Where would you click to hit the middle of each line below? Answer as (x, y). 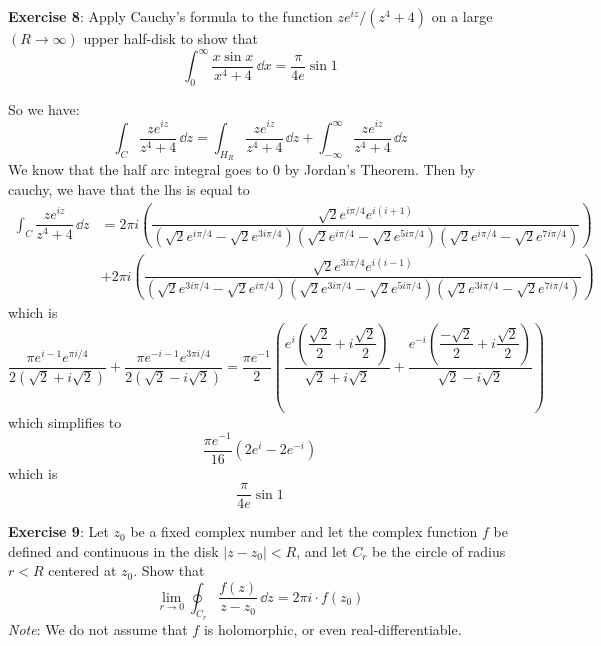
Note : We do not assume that (98, 628)
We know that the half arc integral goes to (138, 169)
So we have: (44, 108)
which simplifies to (65, 421)
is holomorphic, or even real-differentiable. (332, 628)
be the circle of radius (439, 550)
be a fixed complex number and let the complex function (304, 531)
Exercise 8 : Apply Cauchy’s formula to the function (170, 16)
